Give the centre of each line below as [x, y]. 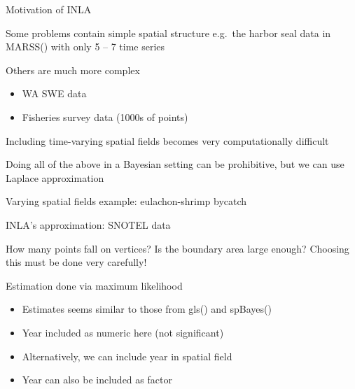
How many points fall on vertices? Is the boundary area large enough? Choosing [177, 248]
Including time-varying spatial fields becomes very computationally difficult [167, 140]
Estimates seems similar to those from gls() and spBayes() [147, 309]
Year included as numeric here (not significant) [123, 332]
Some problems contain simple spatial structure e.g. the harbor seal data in [168, 33]
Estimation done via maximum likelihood [94, 285]
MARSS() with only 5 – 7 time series [85, 47]
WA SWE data [54, 93]
